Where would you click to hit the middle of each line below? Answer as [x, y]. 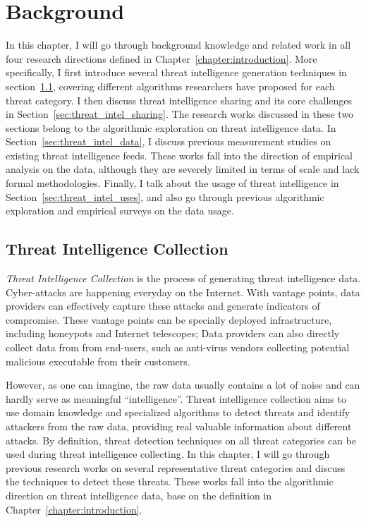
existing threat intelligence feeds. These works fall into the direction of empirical [179, 155]
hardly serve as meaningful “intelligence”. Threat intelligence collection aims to [176, 398]
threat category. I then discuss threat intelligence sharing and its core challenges [179, 100]
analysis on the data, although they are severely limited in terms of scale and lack [183, 169]
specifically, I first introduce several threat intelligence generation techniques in [176, 72]
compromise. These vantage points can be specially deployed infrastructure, [169, 319]
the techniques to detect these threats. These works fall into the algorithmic [170, 481]
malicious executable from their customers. [98, 361]
